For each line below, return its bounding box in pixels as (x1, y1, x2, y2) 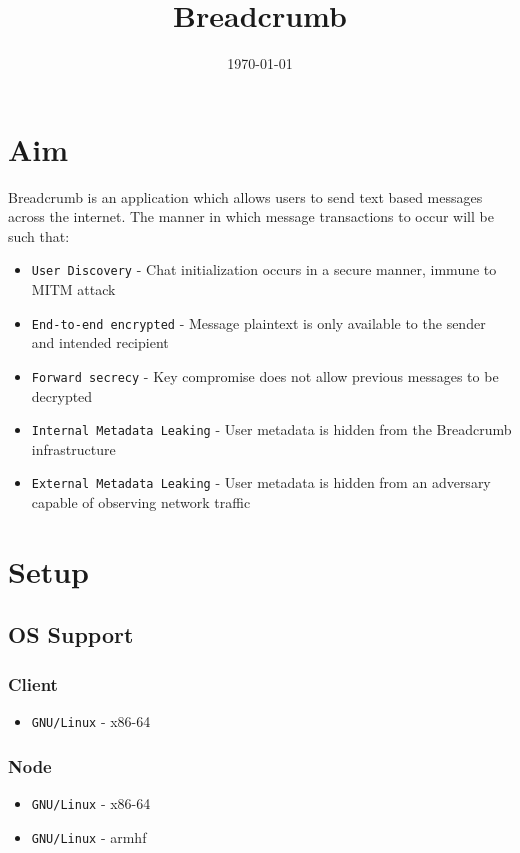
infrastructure (31, 438, 116, 459)
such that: (8, 225, 70, 246)
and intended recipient (31, 332, 169, 353)
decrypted (31, 385, 93, 406)
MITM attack (31, 279, 116, 300)
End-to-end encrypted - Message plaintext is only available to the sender (31, 312, 486, 333)
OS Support (8, 619, 134, 650)
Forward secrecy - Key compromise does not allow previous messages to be (31, 365, 499, 386)
